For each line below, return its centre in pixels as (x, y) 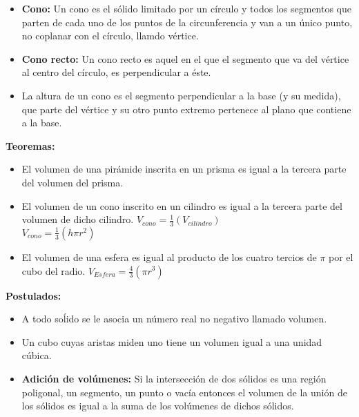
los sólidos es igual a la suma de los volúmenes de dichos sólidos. (158, 406)
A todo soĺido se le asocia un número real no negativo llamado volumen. (174, 319)
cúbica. (37, 355)
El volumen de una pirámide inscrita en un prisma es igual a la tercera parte (184, 169)
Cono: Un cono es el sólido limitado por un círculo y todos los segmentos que (187, 8)
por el (341, 256)
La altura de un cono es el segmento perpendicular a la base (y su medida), (181, 95)
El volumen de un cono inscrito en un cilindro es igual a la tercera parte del (182, 205)
